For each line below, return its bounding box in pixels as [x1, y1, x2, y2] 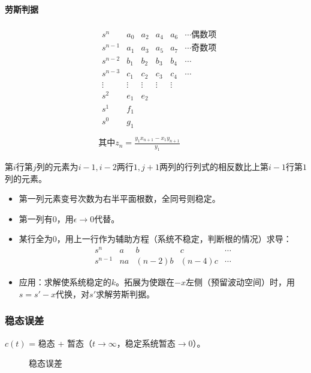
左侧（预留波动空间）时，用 [186, 276, 295, 288]
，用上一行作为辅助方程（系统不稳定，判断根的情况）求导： [56, 232, 292, 245]
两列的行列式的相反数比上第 [159, 160, 268, 173]
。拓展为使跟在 [116, 276, 175, 288]
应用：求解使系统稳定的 [19, 276, 111, 288]
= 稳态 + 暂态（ [29, 336, 93, 349]
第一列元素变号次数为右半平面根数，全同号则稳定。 [19, 192, 221, 205]
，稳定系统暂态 [116, 336, 176, 349]
